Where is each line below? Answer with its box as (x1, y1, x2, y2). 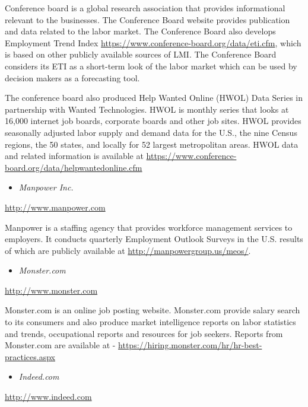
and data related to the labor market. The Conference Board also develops (5, 25, 276, 37)
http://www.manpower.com (5, 201, 106, 213)
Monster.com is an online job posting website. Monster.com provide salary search (5, 304, 300, 316)
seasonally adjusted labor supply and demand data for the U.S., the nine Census (5, 126, 297, 138)
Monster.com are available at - (5, 339, 116, 351)
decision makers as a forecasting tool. (5, 71, 140, 84)
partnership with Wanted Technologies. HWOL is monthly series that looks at (5, 103, 289, 115)
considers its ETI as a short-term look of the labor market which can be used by (5, 59, 297, 72)
